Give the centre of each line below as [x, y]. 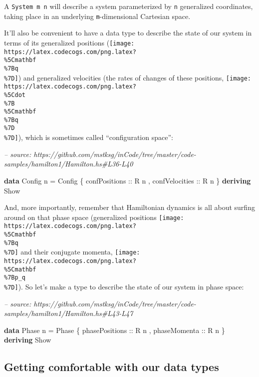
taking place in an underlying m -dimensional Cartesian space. [97, 16]
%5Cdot [15, 95]
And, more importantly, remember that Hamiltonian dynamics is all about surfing [129, 207]
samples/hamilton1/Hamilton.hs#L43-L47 [69, 313]
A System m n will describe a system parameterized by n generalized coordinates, [129, 6]
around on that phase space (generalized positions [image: [94, 217]
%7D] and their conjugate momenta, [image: [72, 252]
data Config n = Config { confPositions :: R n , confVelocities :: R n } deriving [128, 180]
